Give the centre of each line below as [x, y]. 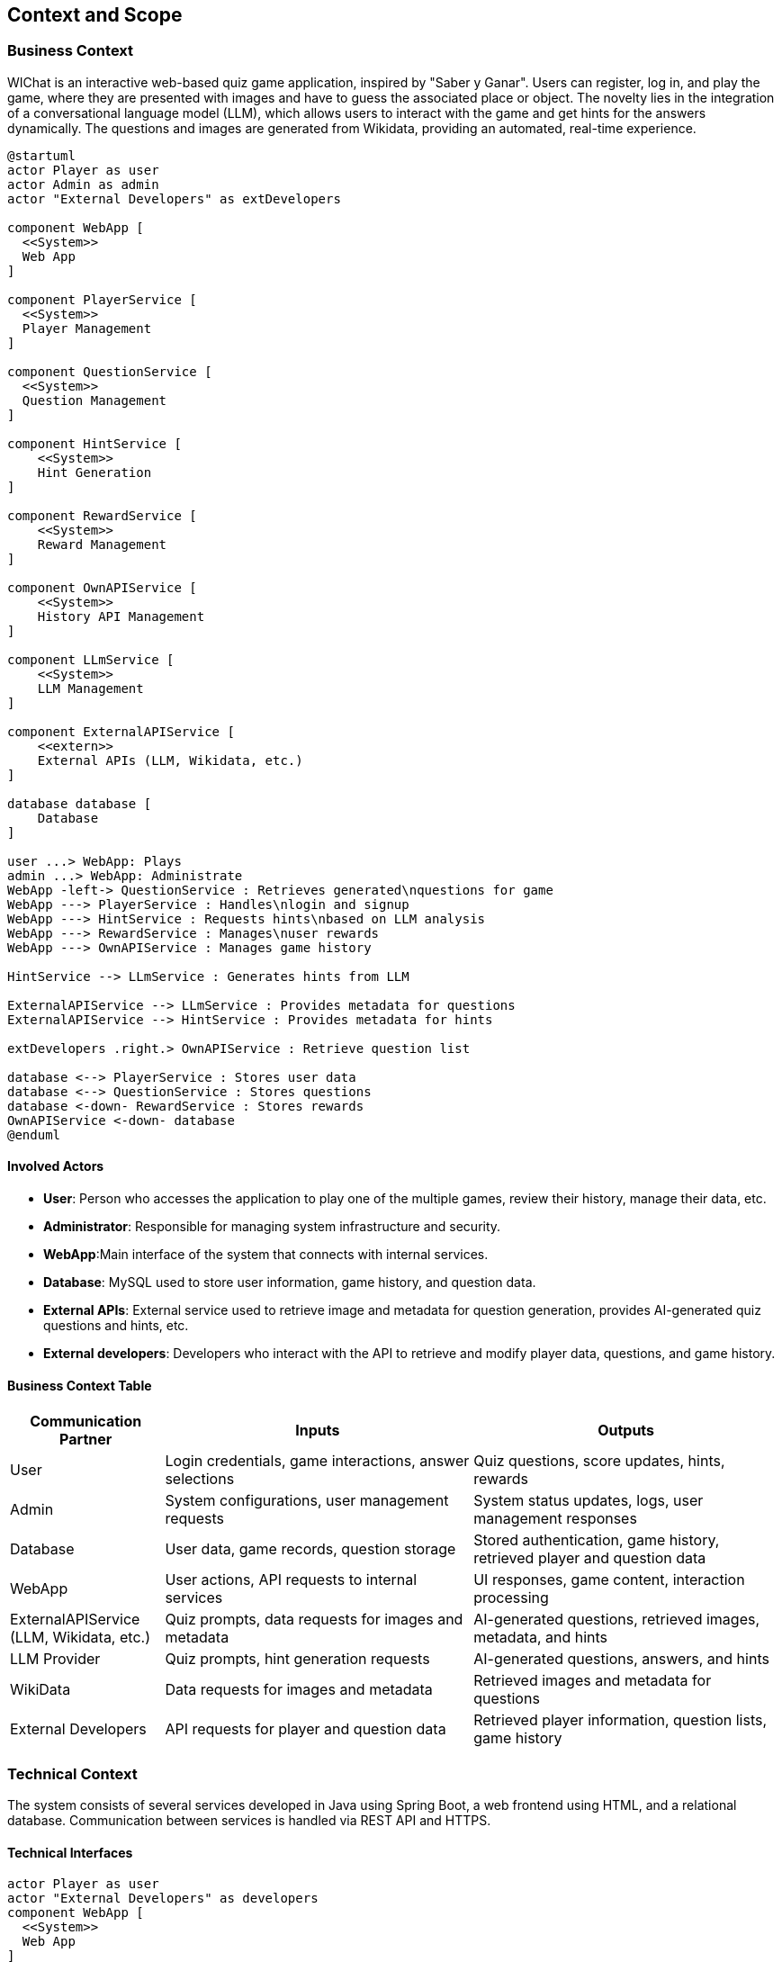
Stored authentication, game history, [597, 1540]
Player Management [87, 328]
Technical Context [72, 1773]
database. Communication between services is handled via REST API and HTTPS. [249, 1820]
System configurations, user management [307, 1501]
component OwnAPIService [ [102, 587]
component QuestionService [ [110, 371]
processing [511, 1598]
